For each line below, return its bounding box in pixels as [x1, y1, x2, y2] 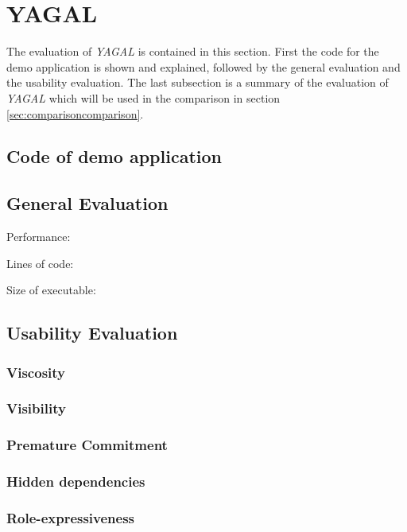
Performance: [6, 228, 71, 245]
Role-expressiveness [6, 507, 135, 527]
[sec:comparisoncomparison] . [6, 105, 144, 122]
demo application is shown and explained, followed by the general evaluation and [6, 58, 401, 75]
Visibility [6, 398, 66, 418]
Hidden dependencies [6, 472, 145, 491]
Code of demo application [6, 144, 222, 169]
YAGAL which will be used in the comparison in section [6, 89, 281, 106]
